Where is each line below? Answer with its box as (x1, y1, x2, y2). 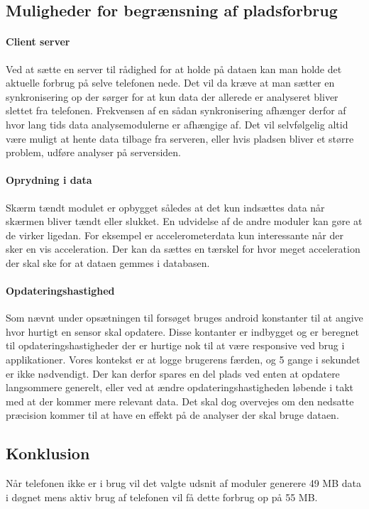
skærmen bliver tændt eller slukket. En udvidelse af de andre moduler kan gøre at (6, 214, 363, 229)
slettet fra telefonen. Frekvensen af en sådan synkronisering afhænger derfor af (6, 103, 346, 118)
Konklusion (6, 442, 90, 464)
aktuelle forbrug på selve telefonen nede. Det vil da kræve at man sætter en (6, 75, 335, 90)
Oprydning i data (6, 173, 92, 187)
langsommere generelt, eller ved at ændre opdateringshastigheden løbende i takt (6, 380, 354, 395)
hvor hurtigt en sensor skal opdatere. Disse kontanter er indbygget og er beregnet (6, 324, 359, 339)
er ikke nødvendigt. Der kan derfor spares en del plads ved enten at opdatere (6, 366, 340, 381)
